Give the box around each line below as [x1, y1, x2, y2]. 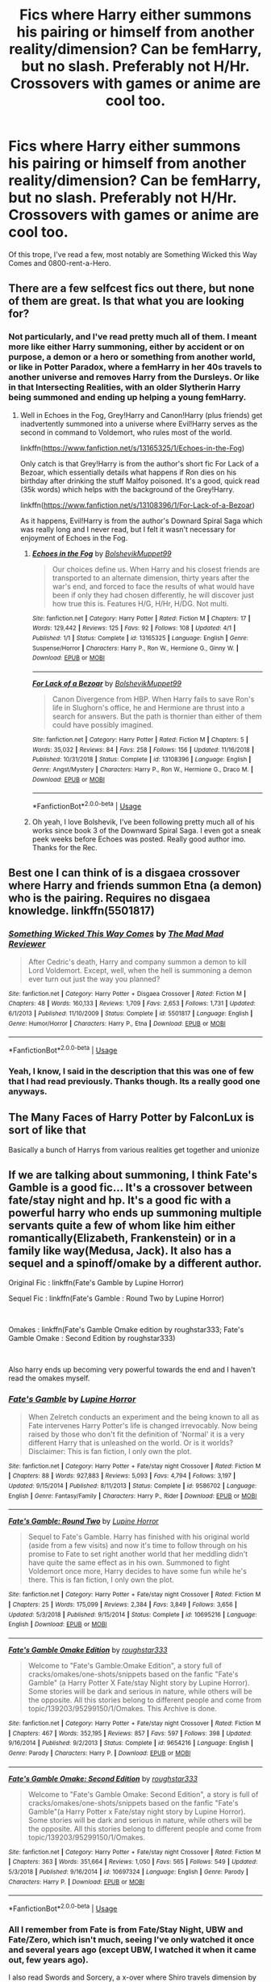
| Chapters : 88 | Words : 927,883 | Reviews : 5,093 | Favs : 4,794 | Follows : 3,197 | [8, 1472, 236, 1480]
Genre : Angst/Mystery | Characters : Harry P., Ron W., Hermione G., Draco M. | [31, 765, 254, 774]
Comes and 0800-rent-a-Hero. [8, 258, 111, 268]
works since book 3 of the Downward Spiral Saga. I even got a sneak [31, 825, 261, 835]
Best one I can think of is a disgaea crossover [8, 867, 240, 880]
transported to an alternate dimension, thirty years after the [52, 572, 250, 583]
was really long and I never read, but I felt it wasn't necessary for [19, 524, 236, 534]
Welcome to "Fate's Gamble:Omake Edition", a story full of [27, 1660, 222, 1670]
